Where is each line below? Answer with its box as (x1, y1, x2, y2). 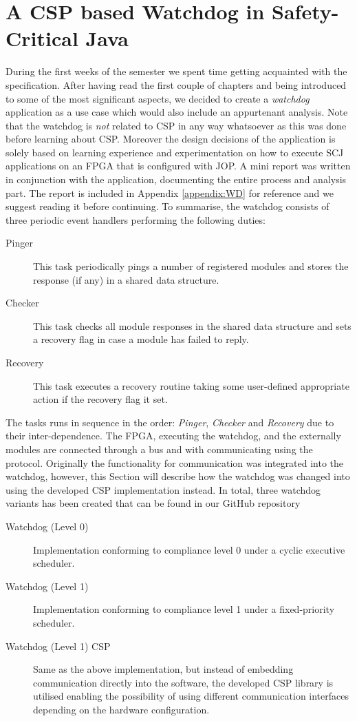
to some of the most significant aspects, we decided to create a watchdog (6, 91, 310, 105)
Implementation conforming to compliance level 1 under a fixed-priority (33, 602, 335, 616)
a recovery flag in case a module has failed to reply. (33, 332, 249, 346)
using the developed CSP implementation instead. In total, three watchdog (6, 482, 321, 497)
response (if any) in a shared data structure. (33, 272, 219, 286)
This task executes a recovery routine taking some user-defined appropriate (33, 378, 349, 393)
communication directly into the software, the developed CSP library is (33, 675, 334, 689)
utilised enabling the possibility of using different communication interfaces (33, 689, 349, 703)
